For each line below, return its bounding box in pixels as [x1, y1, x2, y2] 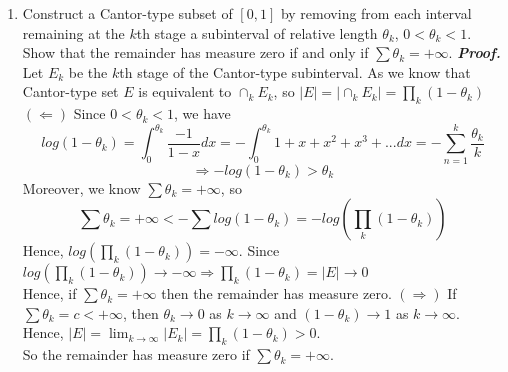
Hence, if [22, 283, 77, 304]
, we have [174, 103, 231, 124]
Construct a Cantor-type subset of [22, 3, 233, 23]
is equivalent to [138, 81, 232, 102]
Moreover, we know [22, 177, 141, 198]
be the [68, 61, 108, 82]
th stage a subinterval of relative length [136, 22, 378, 43]
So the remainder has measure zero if [22, 344, 250, 365]
